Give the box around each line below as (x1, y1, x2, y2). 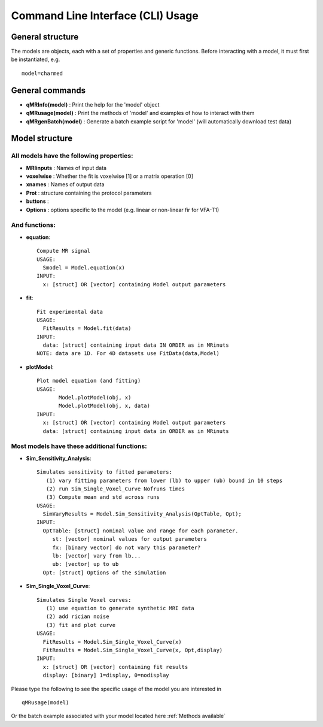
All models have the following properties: (11, 152, 133, 160)
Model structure (11, 134, 73, 144)
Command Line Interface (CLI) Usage (11, 9, 199, 22)
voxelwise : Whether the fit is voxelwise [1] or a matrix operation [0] (26, 172, 194, 180)
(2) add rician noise (45, 613, 109, 620)
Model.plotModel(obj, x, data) (59, 402, 151, 410)
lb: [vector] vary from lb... (52, 553, 141, 559)
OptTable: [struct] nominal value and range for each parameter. (42, 527, 239, 534)
